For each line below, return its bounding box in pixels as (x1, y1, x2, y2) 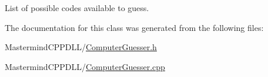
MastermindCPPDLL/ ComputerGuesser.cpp (5, 60, 165, 72)
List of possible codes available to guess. (5, 2, 149, 13)
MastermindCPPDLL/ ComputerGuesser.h (5, 41, 157, 53)
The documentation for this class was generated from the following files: (5, 21, 264, 33)
